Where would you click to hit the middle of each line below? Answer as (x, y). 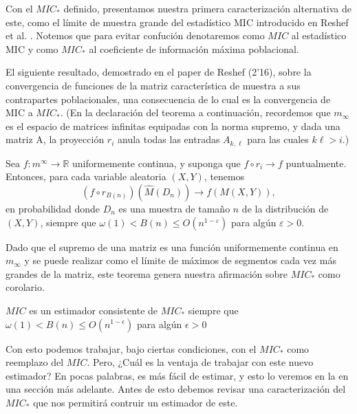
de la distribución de (285, 208)
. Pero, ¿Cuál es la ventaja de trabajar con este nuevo (200, 362)
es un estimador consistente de (94, 310)
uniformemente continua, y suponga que (156, 163)
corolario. (25, 287)
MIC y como (32, 48)
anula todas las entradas (169, 139)
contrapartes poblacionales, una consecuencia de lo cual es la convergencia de (168, 99)
